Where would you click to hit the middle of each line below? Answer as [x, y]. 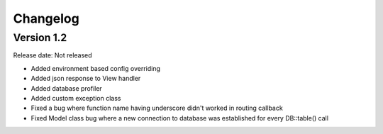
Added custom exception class [76, 98]
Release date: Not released [52, 55]
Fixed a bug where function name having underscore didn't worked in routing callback [157, 108]
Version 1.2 [40, 38]
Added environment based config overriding [96, 68]
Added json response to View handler [86, 79]
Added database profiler [66, 88]
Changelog [46, 18]
